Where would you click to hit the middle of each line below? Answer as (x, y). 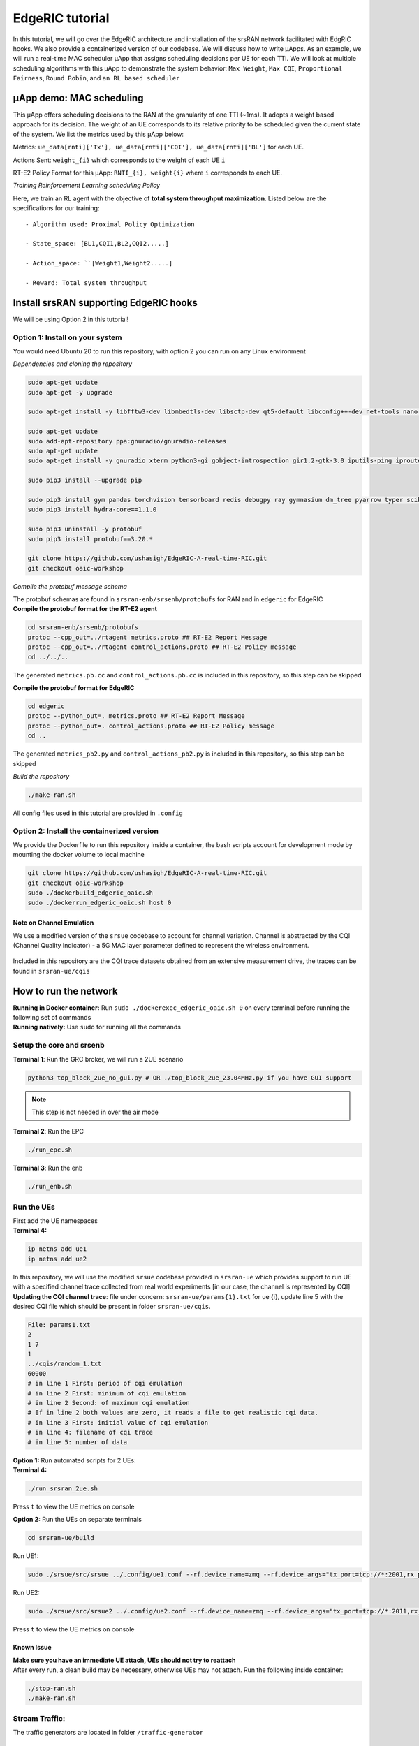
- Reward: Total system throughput (86, 283)
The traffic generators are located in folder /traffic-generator (108, 1733)
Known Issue (32, 1648)
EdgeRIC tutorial (61, 18)
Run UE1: (26, 1556)
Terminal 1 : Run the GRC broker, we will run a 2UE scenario (98, 1059)
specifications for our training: (56, 208)
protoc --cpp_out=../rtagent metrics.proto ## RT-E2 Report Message (147, 637)
